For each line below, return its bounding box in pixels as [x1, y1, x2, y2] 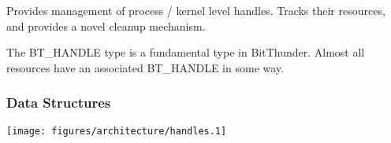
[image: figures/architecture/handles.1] [6, 125, 227, 137]
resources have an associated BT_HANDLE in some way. [6, 59, 284, 75]
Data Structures [6, 93, 111, 112]
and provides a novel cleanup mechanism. [6, 17, 206, 34]
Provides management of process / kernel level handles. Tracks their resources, [6, 2, 385, 18]
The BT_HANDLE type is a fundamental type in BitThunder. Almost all [6, 44, 365, 60]
